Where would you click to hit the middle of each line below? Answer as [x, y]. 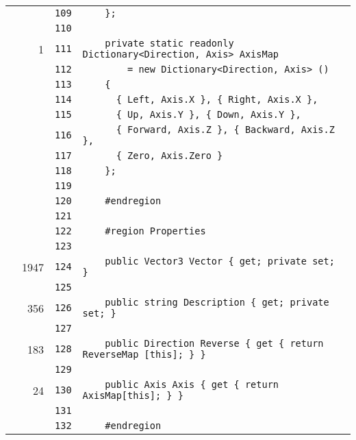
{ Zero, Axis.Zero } [169, 156]
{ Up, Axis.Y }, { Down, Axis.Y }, [208, 114]
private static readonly [169, 43]
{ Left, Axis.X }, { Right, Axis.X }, [217, 99]
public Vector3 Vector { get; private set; [220, 261]
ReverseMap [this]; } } [144, 354]
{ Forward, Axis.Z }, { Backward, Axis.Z [225, 130]
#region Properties [155, 231]
